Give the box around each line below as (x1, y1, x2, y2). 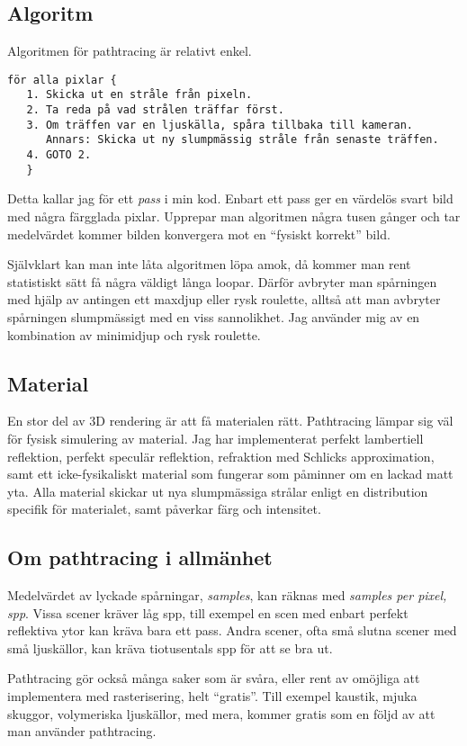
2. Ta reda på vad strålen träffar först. (26, 103, 284, 117)
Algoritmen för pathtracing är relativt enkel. (7, 41, 252, 60)
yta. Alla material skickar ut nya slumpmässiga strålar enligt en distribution (7, 481, 428, 500)
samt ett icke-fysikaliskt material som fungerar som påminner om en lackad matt (7, 464, 454, 483)
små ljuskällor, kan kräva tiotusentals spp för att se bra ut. (7, 638, 333, 657)
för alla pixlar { (7, 73, 117, 86)
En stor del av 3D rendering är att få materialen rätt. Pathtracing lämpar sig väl (7, 411, 454, 430)
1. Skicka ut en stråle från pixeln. (26, 88, 253, 102)
